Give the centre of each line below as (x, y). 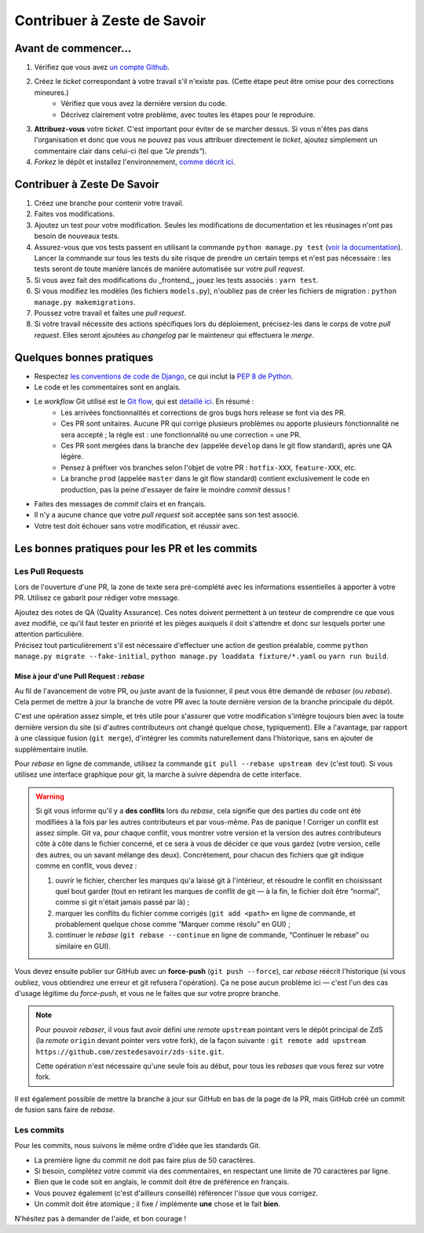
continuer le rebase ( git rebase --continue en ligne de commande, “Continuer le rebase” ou (212, 935)
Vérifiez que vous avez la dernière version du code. (144, 104)
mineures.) (52, 92)
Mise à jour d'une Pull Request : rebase (80, 676)
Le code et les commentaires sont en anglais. (108, 387)
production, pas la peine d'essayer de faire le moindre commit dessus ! (175, 489)
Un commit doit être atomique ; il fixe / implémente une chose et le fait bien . (157, 1204)
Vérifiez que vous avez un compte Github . (102, 68)
